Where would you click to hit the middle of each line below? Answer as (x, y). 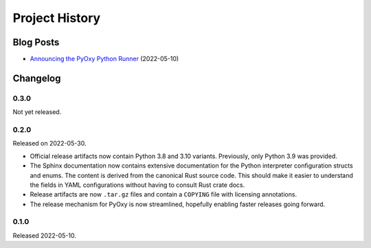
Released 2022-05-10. (45, 235)
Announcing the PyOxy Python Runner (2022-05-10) (104, 59)
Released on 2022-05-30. (49, 144)
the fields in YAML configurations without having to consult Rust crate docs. (137, 185)
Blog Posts (36, 42)
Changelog (37, 78)
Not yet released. (37, 112)
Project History (57, 18)
